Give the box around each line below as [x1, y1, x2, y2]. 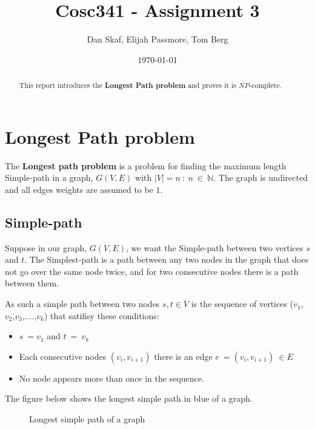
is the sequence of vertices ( [191, 297, 294, 310]
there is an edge [154, 350, 213, 362]
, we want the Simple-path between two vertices [126, 241, 303, 254]
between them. [5, 277, 59, 289]
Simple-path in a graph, [5, 171, 93, 184]
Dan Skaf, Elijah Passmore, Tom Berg [87, 33, 228, 46]
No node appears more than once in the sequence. [19, 371, 204, 384]
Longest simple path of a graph [29, 413, 145, 425]
